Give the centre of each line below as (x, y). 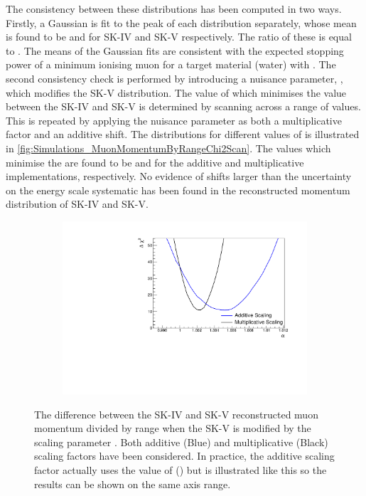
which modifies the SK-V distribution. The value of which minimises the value (176, 92)
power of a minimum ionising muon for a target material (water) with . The (171, 64)
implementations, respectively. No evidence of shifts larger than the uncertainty (179, 176)
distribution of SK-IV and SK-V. (77, 204)
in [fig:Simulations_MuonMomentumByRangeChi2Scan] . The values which (168, 148)
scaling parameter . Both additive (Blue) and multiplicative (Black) (181, 442)
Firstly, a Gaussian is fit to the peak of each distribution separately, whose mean (181, 22)
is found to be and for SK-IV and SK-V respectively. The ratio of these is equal (179, 37)
